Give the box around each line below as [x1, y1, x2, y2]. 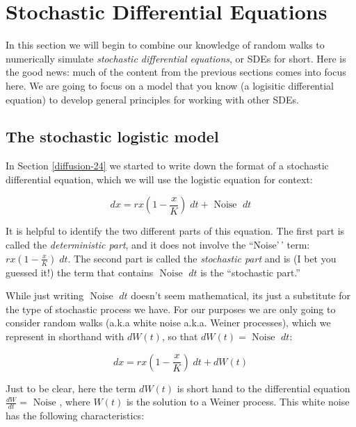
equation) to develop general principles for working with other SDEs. [6, 92, 299, 106]
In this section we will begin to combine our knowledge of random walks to [6, 37, 325, 52]
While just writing [6, 288, 84, 303]
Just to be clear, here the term [6, 380, 136, 395]
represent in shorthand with [6, 329, 124, 344]
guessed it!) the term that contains [6, 265, 154, 279]
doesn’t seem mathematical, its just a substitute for [131, 288, 351, 303]
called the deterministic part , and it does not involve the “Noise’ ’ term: [6, 237, 310, 252]
